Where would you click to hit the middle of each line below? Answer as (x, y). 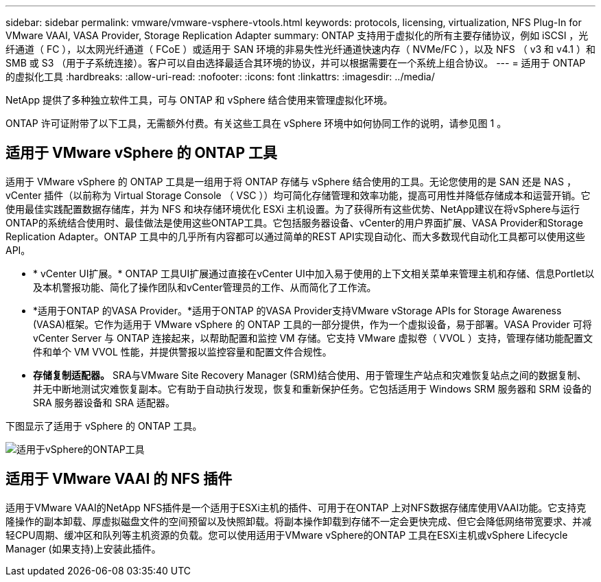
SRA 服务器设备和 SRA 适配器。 (104, 402)
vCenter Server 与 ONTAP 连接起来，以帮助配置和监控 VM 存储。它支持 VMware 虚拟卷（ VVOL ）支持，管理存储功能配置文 (313, 338)
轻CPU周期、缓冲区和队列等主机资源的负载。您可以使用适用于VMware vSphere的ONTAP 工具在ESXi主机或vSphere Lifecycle (287, 535)
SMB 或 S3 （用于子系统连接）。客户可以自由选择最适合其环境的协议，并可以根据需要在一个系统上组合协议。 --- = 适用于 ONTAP (296, 63)
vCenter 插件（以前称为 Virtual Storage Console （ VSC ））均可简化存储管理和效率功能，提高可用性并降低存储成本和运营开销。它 (298, 195)
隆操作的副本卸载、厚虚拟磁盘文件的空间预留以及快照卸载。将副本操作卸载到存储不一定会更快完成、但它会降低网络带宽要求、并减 (298, 521)
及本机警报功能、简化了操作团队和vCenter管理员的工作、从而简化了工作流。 (205, 287)
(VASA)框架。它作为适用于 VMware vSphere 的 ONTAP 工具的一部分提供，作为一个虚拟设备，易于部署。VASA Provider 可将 (313, 324)
